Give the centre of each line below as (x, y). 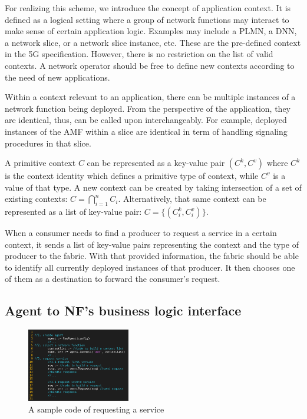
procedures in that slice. (48, 143)
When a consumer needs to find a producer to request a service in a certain (141, 233)
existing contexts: (36, 199)
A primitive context (40, 163)
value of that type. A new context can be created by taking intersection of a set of (153, 187)
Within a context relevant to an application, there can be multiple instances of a (150, 97)
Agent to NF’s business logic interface (123, 310)
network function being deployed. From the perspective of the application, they (148, 108)
